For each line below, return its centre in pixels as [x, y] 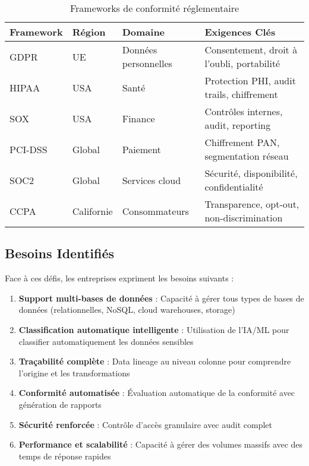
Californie [92, 211]
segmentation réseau [247, 156]
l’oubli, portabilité [242, 63]
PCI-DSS [29, 149]
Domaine [144, 32]
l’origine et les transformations [74, 373]
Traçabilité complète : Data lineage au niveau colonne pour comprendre [155, 361]
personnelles [147, 63]
